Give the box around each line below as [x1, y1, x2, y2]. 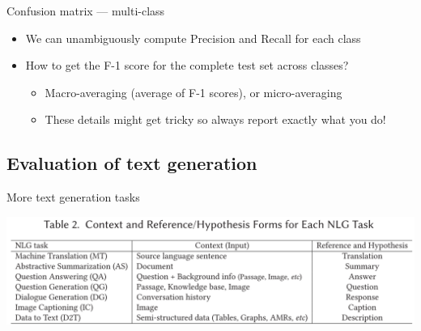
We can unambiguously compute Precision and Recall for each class [25, 29, 361, 46]
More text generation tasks [6, 189, 140, 206]
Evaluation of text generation [6, 151, 257, 176]
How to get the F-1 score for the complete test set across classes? [25, 57, 349, 74]
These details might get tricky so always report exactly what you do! [45, 111, 386, 128]
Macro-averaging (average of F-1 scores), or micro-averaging [45, 83, 342, 100]
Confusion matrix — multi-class [6, 2, 165, 19]
